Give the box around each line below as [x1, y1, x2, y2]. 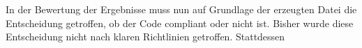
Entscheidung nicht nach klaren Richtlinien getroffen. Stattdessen [6, 29, 285, 44]
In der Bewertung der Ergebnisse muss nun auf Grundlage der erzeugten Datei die [6, 2, 357, 16]
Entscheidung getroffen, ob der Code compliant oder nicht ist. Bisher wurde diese [6, 15, 354, 30]
